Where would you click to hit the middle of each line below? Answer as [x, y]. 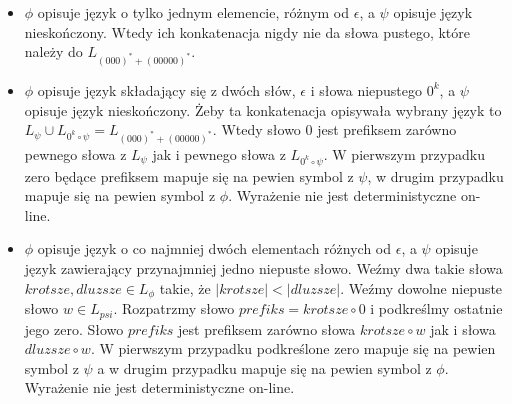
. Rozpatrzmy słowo [174, 308]
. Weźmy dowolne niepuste [421, 287]
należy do [53, 51]
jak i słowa [463, 328]
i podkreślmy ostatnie [436, 308]
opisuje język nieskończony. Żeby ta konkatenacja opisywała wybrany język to [263, 109]
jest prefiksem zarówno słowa [267, 328]
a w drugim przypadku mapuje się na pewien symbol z [264, 367]
